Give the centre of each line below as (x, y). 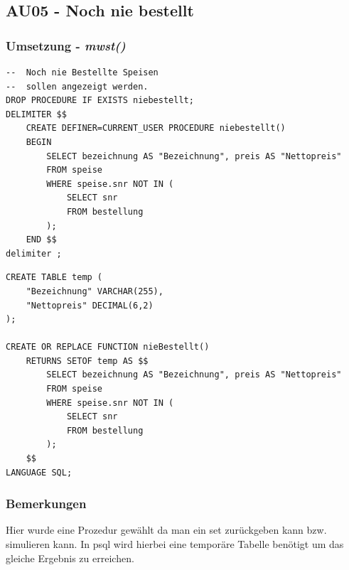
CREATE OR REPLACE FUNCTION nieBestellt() (108, 347)
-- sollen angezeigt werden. (77, 86)
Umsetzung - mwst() (66, 45)
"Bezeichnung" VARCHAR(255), (95, 291)
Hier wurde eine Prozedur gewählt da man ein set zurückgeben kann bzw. (166, 530)
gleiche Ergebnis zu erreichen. (70, 558)
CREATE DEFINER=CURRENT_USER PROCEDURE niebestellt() (156, 128)
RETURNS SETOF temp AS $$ (87, 361)
